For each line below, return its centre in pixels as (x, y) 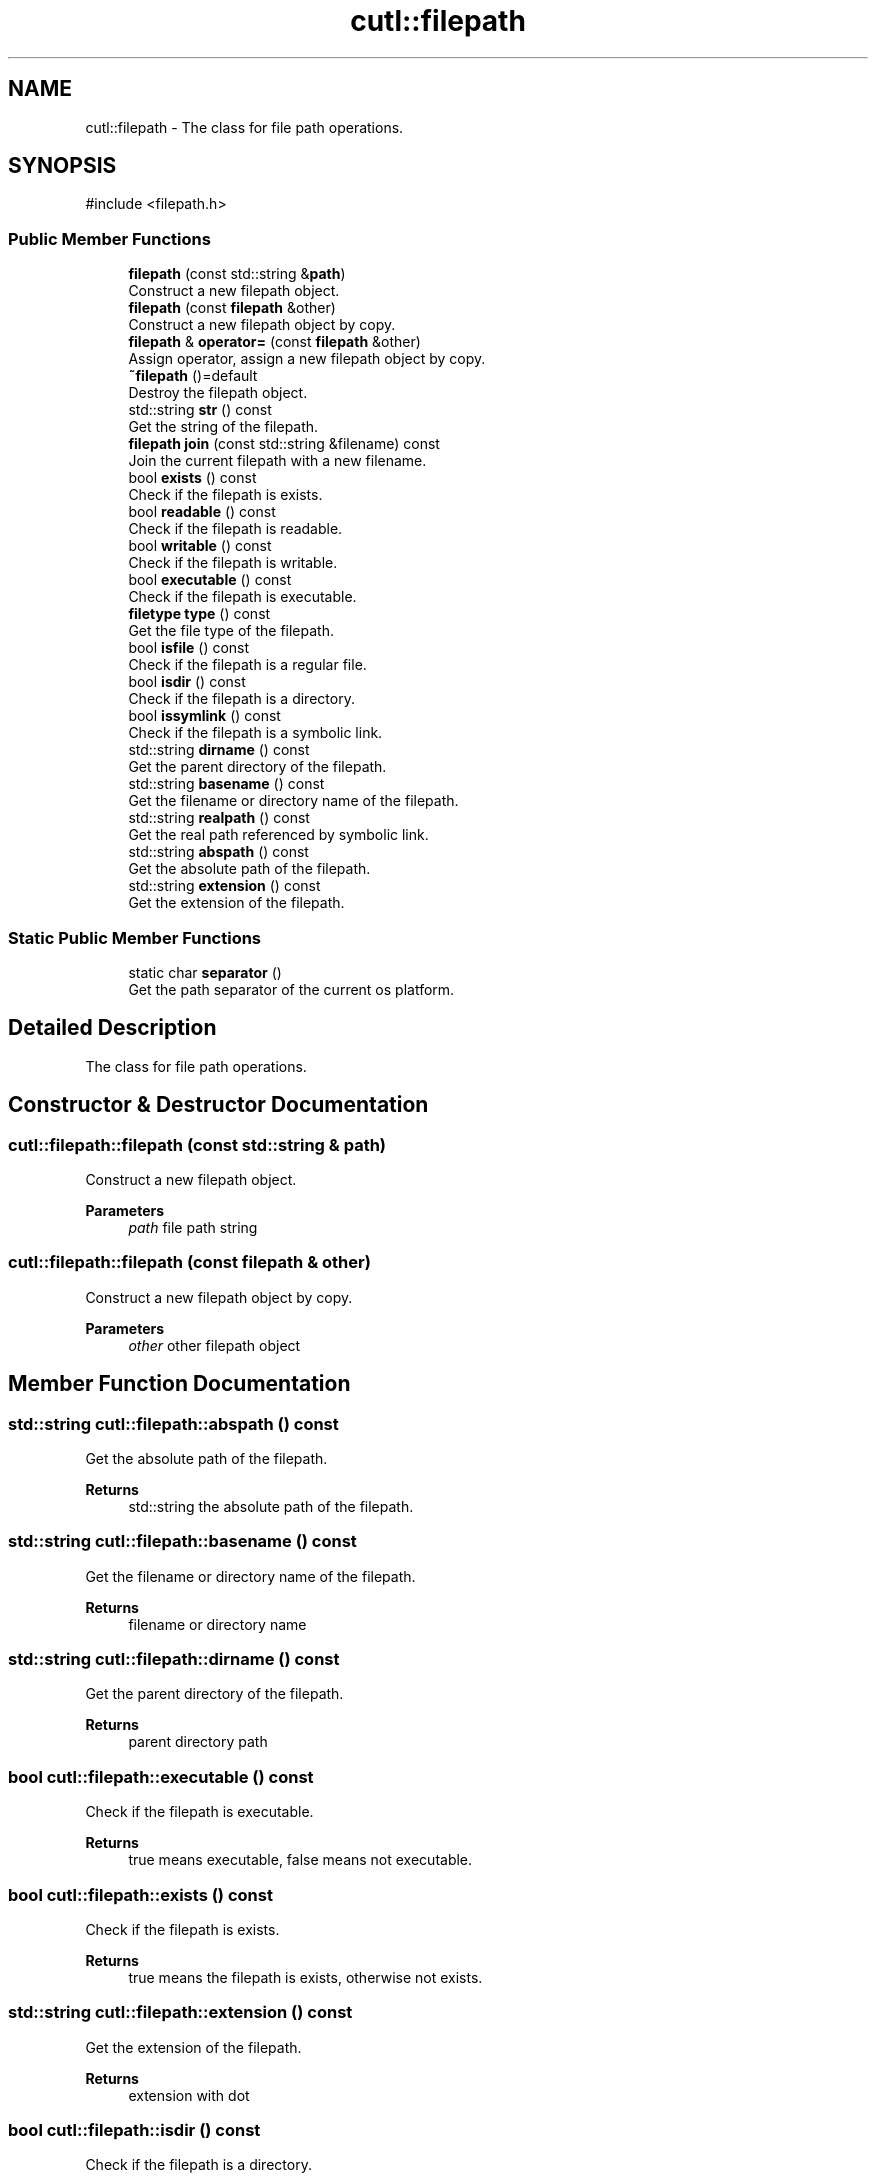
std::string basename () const (226, 784)
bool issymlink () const (204, 716)
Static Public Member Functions (135, 937)
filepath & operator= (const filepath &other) (274, 342)
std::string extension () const (224, 886)
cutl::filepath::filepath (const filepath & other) (189, 1262)
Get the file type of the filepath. (231, 631)
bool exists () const (192, 478)
